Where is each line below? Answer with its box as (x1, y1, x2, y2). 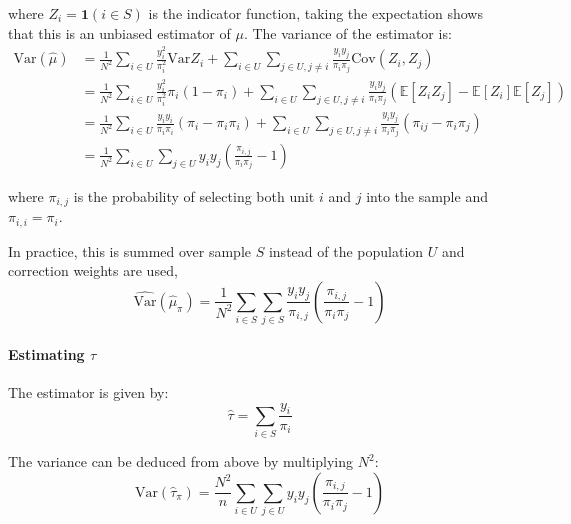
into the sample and (366, 185, 488, 206)
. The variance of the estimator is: (243, 22, 452, 43)
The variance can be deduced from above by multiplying (8, 451, 354, 472)
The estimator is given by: (8, 382, 169, 403)
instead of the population (268, 240, 424, 261)
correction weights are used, (8, 260, 178, 281)
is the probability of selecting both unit (73, 185, 315, 206)
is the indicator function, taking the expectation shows (148, 3, 483, 23)
